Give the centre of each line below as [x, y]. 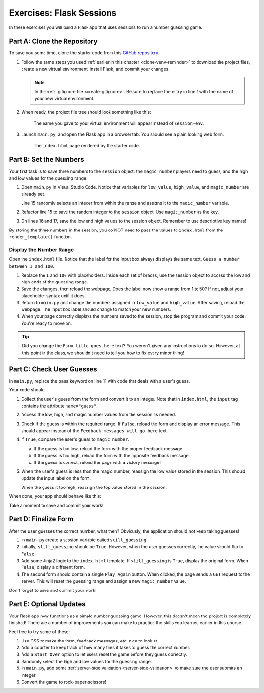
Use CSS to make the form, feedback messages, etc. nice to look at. [90, 641]
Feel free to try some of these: [40, 632]
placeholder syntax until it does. [53, 296]
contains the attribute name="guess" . [59, 406]
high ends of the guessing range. [55, 282]
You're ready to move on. [47, 323]
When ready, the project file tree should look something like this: [86, 112]
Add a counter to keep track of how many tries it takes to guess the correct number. [106, 648]
